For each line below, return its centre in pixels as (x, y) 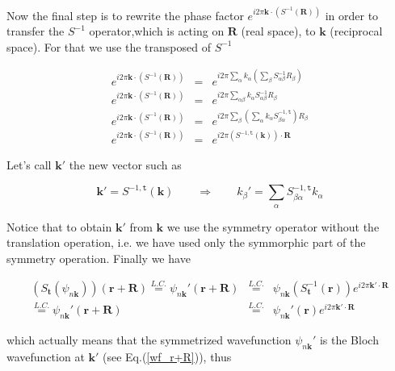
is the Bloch (349, 339)
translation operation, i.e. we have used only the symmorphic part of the (186, 242)
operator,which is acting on (157, 31)
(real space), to (278, 31)
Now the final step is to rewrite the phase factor (125, 15)
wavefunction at (46, 356)
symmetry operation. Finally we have (99, 258)
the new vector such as (125, 164)
